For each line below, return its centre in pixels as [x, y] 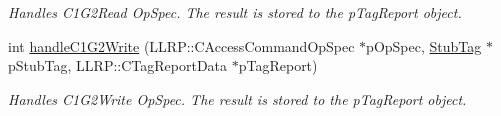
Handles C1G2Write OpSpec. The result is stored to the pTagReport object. [237, 98]
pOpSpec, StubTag [424, 45]
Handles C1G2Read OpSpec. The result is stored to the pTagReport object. [235, 12]
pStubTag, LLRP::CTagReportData [118, 65]
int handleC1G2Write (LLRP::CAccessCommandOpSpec [181, 45]
